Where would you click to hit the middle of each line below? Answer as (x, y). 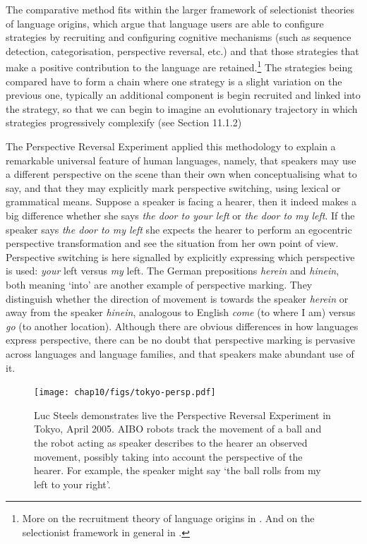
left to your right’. (72, 484)
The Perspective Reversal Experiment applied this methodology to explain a (171, 146)
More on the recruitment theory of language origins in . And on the (168, 518)
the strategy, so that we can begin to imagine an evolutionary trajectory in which (182, 108)
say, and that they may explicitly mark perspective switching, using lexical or (173, 187)
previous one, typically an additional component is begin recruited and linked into (183, 95)
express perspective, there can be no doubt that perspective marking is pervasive (180, 340)
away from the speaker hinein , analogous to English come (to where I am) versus (181, 312)
